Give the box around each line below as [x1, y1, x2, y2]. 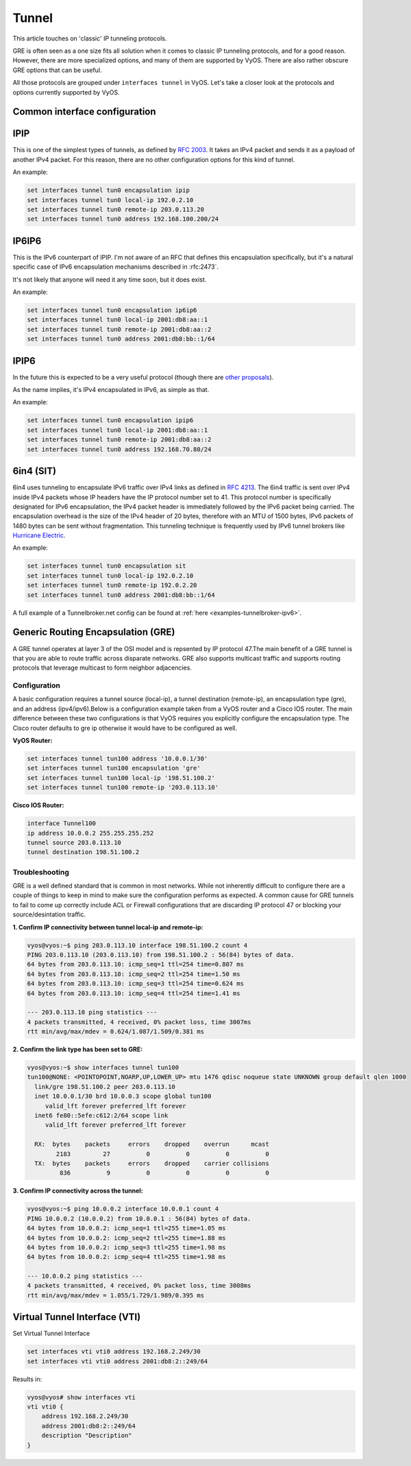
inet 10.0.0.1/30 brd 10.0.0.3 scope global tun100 [34, 1092, 212, 1100]
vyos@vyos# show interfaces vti [27, 1393, 136, 1401]
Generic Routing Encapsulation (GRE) [12, 626, 175, 638]
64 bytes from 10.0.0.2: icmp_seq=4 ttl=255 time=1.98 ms [27, 1253, 226, 1261]
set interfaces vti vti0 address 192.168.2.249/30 [27, 1347, 201, 1356]
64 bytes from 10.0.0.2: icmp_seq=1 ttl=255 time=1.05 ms [27, 1224, 226, 1232]
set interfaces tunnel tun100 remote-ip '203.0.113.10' [27, 783, 219, 792]
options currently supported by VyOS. [12, 88, 120, 96]
